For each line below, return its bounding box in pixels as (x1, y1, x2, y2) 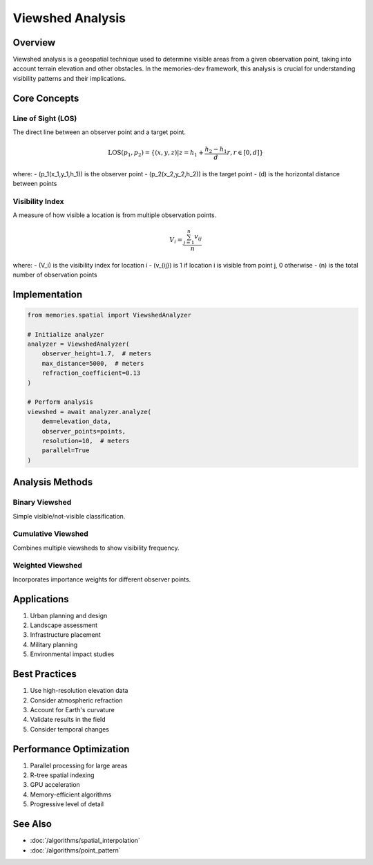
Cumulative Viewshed (12, 529, 89, 539)
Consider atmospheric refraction (30, 696, 123, 705)
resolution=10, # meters (41, 436, 130, 445)
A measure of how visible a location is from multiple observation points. (12, 211, 217, 219)
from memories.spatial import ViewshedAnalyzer (27, 311, 191, 319)
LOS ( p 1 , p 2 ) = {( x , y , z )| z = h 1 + (108, 149, 204, 158)
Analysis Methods (12, 476, 93, 488)
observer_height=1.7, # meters (41, 350, 152, 357)
